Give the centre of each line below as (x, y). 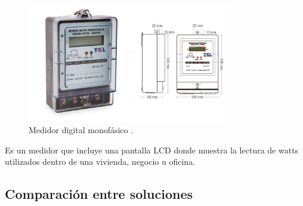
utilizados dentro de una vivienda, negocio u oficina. (100, 162)
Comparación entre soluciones (99, 194)
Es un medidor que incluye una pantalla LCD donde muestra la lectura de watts (152, 150)
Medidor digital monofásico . (81, 130)
